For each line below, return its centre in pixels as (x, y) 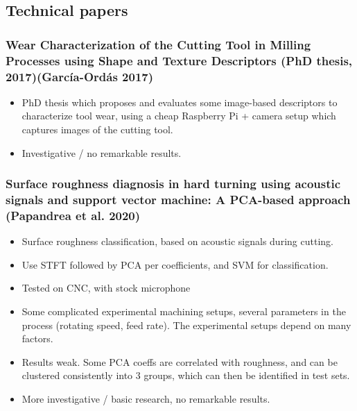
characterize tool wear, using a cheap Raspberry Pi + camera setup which (179, 116)
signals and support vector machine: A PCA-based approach (178, 200)
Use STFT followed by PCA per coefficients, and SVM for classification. (175, 264)
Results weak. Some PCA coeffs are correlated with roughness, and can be (180, 361)
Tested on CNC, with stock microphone (106, 288)
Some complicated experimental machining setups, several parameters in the (184, 311)
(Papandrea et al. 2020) (73, 215)
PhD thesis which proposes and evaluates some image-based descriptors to (180, 102)
